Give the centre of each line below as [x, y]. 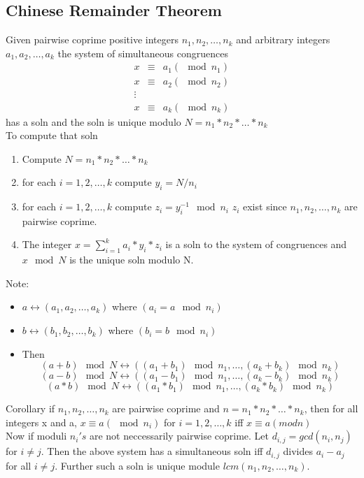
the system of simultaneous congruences [143, 53]
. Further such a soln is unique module [137, 465]
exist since [265, 207]
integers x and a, [42, 422]
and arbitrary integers [283, 39]
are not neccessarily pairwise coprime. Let [179, 436]
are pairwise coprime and [166, 408]
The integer [47, 244]
